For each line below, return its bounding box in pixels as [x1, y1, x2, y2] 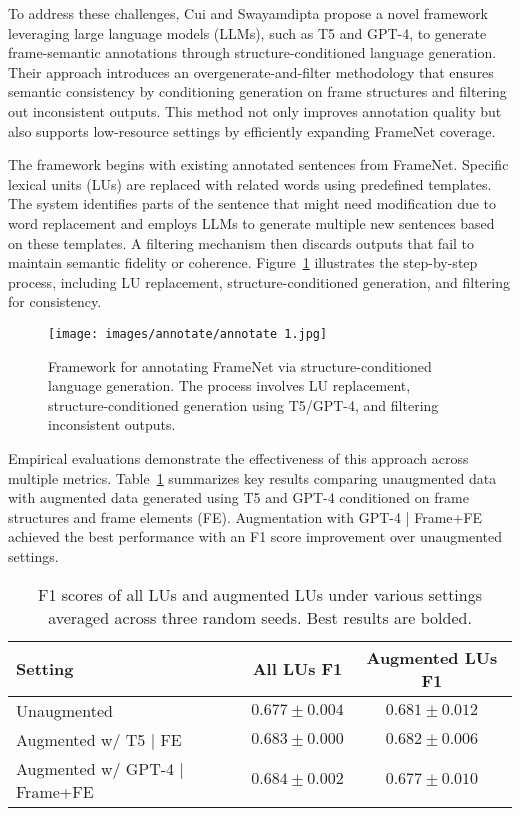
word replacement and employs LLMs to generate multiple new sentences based [8, 212, 495, 233]
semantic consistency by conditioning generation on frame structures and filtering [8, 81, 507, 102]
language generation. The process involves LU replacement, [48, 375, 411, 396]
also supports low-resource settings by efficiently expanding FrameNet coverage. [8, 120, 496, 141]
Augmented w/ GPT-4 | [16, 756, 184, 780]
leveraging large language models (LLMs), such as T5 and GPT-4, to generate [8, 22, 487, 43]
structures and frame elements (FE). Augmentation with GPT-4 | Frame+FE [8, 506, 483, 527]
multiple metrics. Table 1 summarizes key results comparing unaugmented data [8, 467, 497, 488]
